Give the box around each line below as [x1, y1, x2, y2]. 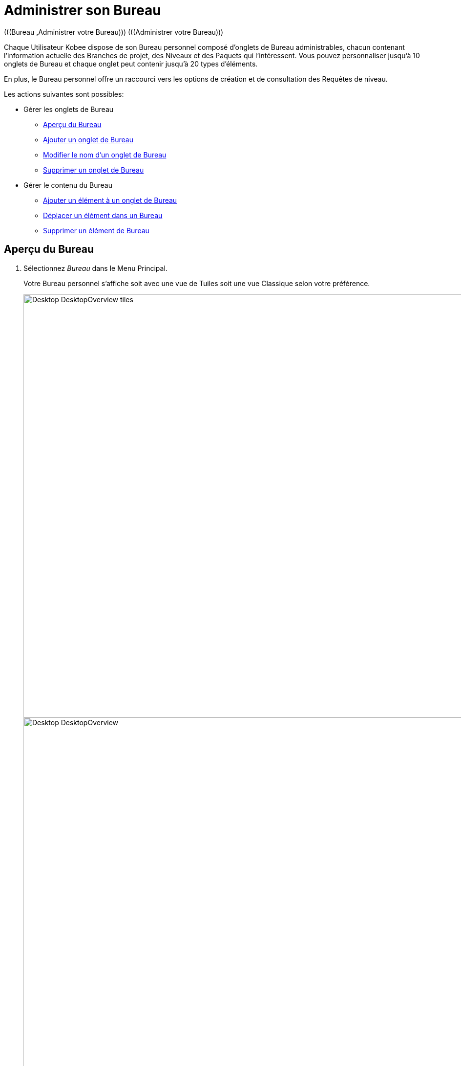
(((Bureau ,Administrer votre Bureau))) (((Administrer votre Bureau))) [4, 27, 224, 36]
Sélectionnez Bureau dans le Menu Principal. [23, 264, 168, 272]
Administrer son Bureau [4, 2, 161, 19]
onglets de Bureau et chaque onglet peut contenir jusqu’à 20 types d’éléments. [4, 59, 258, 68]
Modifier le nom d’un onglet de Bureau [43, 150, 167, 159]
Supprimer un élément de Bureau [43, 226, 149, 235]
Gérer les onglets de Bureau [23, 105, 114, 113]
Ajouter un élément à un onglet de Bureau [43, 196, 177, 204]
